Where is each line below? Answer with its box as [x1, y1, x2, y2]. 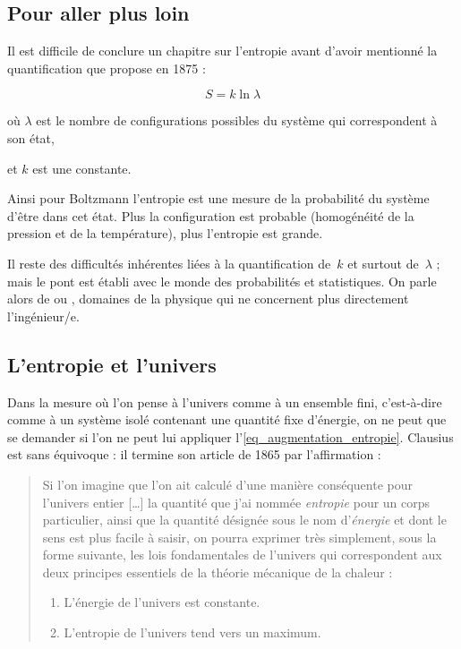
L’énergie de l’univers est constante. [64, 593, 260, 611]
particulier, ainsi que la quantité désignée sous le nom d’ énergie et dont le [42, 510, 447, 529]
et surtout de [347, 253, 419, 272]
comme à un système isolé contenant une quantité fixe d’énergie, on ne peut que [7, 410, 447, 429]
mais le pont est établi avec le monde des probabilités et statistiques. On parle [7, 271, 437, 290]
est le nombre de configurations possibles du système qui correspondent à [36, 111, 438, 130]
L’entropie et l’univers [7, 350, 217, 378]
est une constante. [32, 158, 132, 177]
